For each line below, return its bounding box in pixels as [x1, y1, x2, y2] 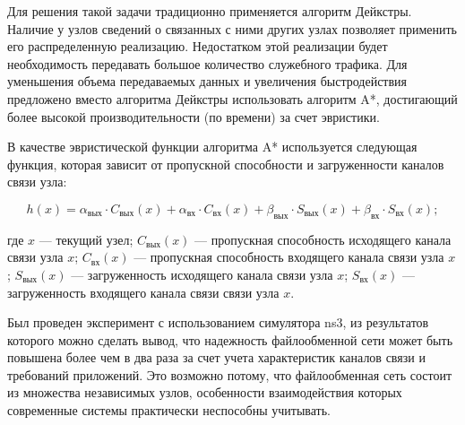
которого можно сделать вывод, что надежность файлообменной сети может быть [7, 330, 453, 349]
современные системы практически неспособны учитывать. [7, 401, 332, 420]
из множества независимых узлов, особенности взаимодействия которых [7, 383, 402, 402]
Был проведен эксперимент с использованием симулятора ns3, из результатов [7, 313, 429, 332]
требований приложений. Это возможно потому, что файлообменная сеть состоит [7, 365, 452, 384]
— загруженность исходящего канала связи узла [71, 265, 333, 283]
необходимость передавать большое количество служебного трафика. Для [7, 54, 408, 73]
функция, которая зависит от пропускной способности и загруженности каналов [7, 154, 444, 173]
